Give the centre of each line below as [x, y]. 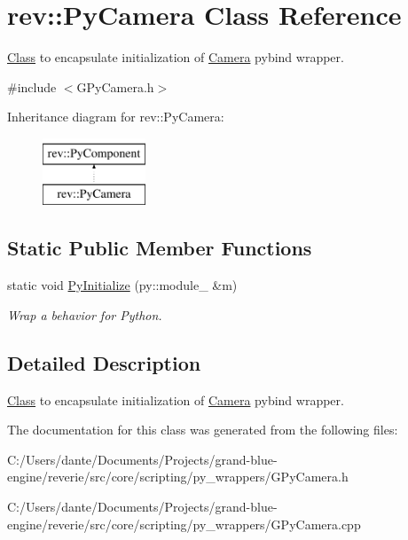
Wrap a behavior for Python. [85, 314]
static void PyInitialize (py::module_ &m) [122, 285]
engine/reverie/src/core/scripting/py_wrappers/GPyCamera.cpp [184, 524]
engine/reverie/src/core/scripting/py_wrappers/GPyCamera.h [178, 477]
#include [32, 86]
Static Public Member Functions [160, 248]
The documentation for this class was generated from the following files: [203, 430]
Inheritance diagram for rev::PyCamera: [116, 117]
